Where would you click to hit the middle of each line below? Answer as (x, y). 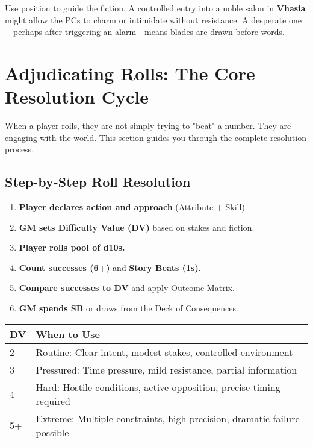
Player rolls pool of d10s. (72, 247)
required (53, 401)
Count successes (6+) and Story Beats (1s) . (110, 267)
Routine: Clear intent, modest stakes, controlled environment (164, 352)
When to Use (68, 334)
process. (20, 149)
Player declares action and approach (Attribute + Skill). (133, 207)
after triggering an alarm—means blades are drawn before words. (165, 32)
